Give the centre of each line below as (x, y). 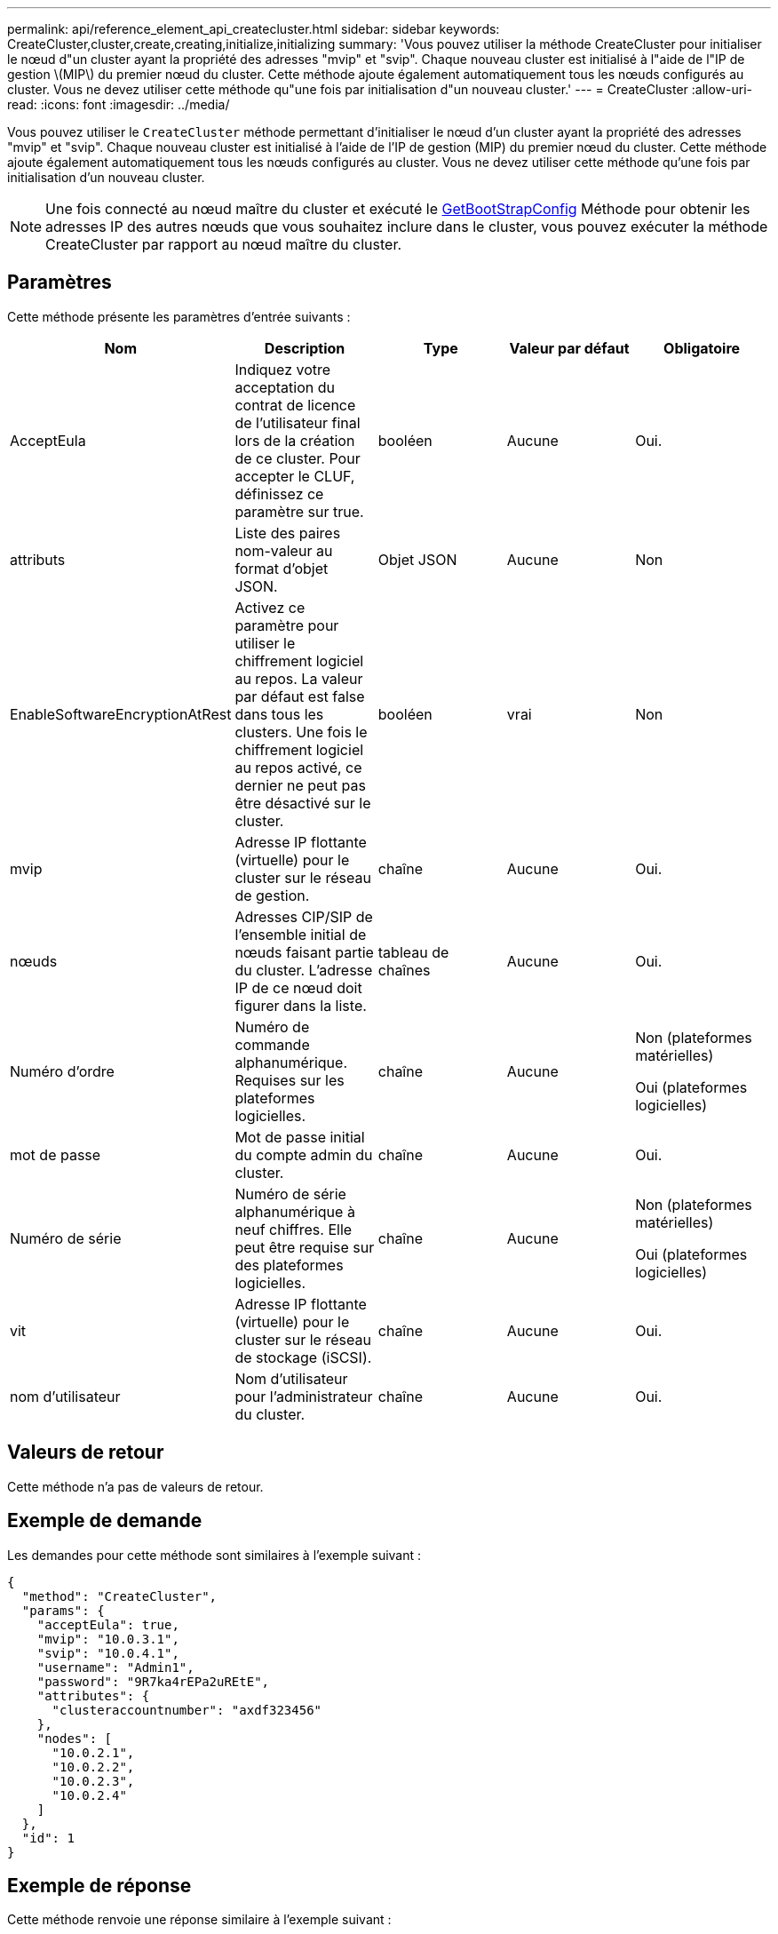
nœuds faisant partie (304, 952)
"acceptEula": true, (108, 1624)
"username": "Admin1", (115, 1667)
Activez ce (270, 607)
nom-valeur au (284, 550)
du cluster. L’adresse (304, 970)
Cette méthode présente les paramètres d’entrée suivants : (179, 316)
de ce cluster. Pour (298, 458)
